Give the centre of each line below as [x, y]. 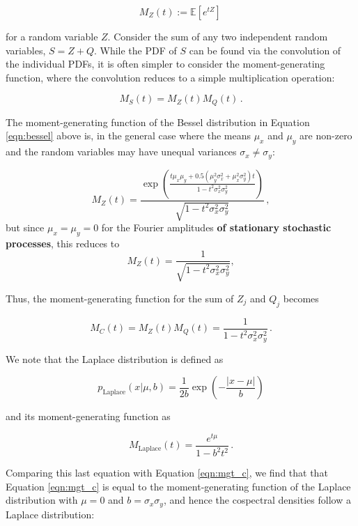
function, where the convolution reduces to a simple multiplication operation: [170, 77]
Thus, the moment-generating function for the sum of [120, 298]
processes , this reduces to [63, 243]
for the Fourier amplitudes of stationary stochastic [216, 227]
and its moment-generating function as [88, 416]
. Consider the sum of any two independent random [218, 36]
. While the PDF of [135, 50]
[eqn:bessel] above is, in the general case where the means [128, 136]
